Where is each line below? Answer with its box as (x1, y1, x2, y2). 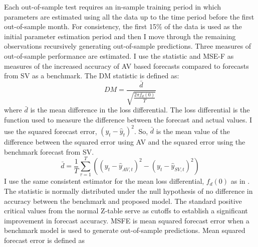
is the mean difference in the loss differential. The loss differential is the (30, 104, 250, 115)
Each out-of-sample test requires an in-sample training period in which (4, 2, 221, 12)
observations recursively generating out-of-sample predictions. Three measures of (4, 41, 251, 51)
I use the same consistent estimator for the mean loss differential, (4, 176, 204, 186)
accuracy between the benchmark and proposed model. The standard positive (4, 195, 242, 206)
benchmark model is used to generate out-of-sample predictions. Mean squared (4, 225, 245, 235)
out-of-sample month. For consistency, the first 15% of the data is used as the (4, 21, 242, 32)
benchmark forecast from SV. (4, 146, 94, 157)
